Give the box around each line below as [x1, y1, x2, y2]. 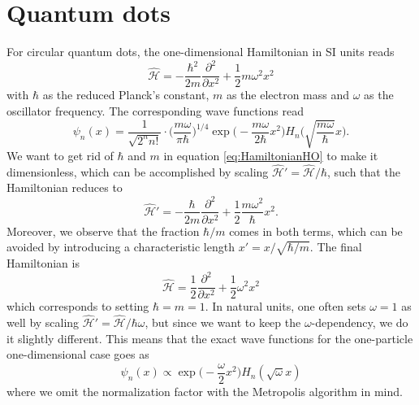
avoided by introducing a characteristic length [6, 238, 235, 255]
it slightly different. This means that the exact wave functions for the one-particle [6, 329, 413, 346]
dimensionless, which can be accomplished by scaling [6, 163, 269, 180]
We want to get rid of [6, 147, 114, 164]
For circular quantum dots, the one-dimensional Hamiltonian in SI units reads [6, 43, 395, 60]
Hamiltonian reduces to [6, 179, 123, 196]
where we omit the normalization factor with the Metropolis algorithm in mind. [6, 382, 403, 399]
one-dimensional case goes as [6, 346, 149, 363]
